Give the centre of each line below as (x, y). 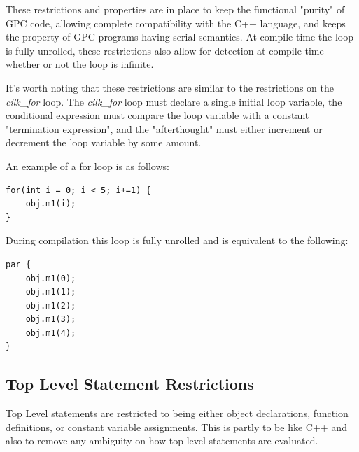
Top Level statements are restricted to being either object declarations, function (177, 413)
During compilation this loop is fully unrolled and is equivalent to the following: (177, 240)
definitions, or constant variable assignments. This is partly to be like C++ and (176, 426)
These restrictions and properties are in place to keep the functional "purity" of (175, 9)
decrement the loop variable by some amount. (104, 142)
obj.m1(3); (51, 319)
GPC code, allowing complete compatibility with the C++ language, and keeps (176, 23)
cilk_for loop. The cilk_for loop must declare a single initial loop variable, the (174, 101)
